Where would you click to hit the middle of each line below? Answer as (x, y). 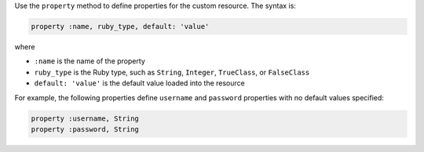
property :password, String (85, 129)
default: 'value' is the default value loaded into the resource (139, 83)
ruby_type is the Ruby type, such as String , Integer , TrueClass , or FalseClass (172, 72)
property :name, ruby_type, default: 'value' (120, 26)
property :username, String (85, 118)
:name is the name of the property (90, 61)
